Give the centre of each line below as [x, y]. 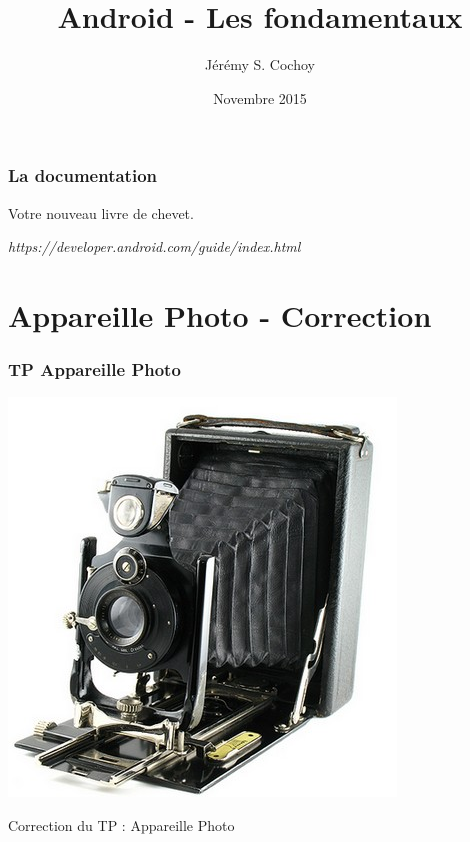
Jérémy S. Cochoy [260, 64]
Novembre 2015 [260, 97]
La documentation [83, 175]
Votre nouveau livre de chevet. [101, 212]
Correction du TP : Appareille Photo [121, 824]
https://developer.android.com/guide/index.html [154, 246]
